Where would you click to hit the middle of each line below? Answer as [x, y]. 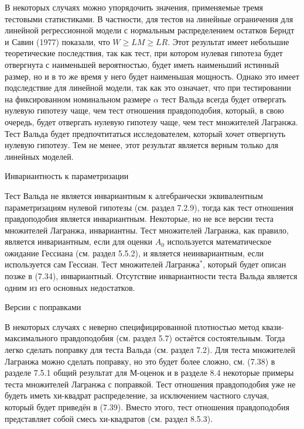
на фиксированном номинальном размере [78, 99]
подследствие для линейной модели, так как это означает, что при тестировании [148, 87]
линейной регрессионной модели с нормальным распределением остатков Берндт [150, 30]
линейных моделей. [39, 156]
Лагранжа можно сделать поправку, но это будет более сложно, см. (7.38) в [140, 361]
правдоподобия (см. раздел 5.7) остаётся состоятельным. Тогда [173, 338]
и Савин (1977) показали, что [57, 41]
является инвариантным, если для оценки [78, 241]
